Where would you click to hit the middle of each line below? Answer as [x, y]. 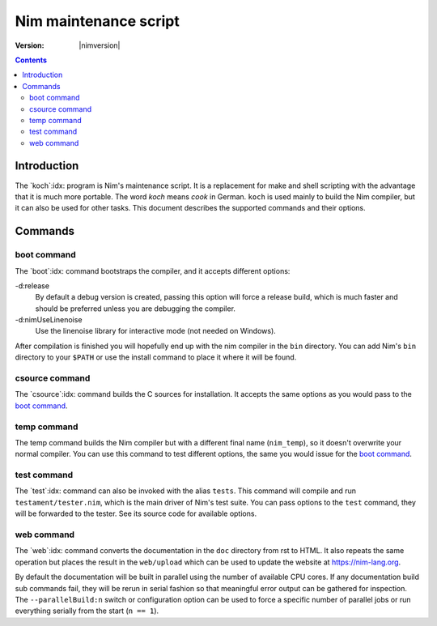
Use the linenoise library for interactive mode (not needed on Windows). [156, 331]
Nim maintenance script [97, 21]
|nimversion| [100, 45]
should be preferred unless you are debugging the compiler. [136, 309]
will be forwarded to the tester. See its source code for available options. [136, 513]
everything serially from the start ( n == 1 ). [87, 611]
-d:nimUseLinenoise [49, 320]
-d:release [32, 285]
